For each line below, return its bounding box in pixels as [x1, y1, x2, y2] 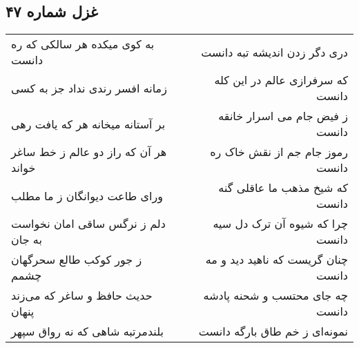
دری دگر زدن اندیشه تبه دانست [201, 43, 348, 60]
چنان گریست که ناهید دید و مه [205, 251, 348, 268]
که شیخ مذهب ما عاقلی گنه [218, 180, 348, 196]
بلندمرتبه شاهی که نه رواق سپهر [11, 323, 164, 340]
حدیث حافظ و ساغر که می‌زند [11, 287, 153, 304]
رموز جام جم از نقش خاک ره [210, 144, 348, 160]
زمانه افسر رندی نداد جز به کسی [11, 79, 167, 96]
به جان [11, 231, 42, 248]
